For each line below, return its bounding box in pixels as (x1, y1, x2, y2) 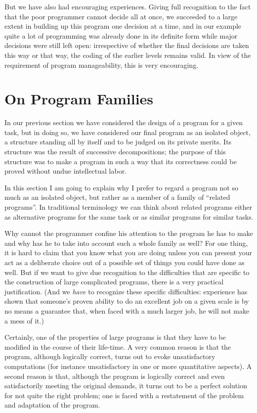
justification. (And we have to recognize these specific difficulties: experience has (4, 286, 248, 296)
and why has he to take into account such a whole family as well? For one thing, (4, 237, 248, 248)
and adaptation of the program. (4, 400, 100, 410)
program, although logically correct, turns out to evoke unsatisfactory (4, 351, 215, 362)
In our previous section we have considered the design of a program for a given (4, 117, 243, 128)
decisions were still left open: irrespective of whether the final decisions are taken (4, 40, 249, 50)
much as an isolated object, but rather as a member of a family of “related (4, 192, 230, 202)
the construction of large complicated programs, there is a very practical (4, 276, 224, 287)
